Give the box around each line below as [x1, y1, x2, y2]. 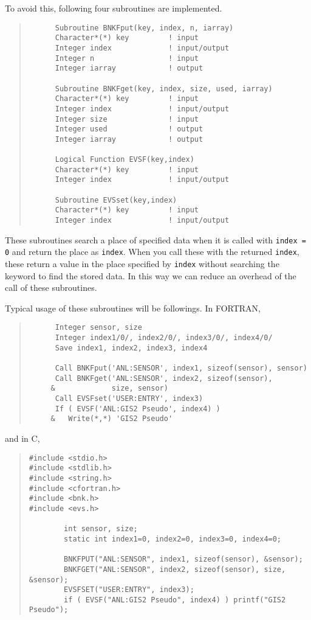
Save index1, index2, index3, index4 [55, 343, 208, 352]
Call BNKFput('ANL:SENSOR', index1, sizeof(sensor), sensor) [55, 364, 307, 373]
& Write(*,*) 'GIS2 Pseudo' [50, 414, 173, 423]
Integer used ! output [55, 125, 203, 134]
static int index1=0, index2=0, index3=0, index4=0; [64, 534, 282, 543]
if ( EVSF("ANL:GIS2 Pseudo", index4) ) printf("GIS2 [64, 595, 286, 604]
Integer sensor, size [55, 323, 142, 332]
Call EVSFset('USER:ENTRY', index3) [55, 394, 203, 403]
